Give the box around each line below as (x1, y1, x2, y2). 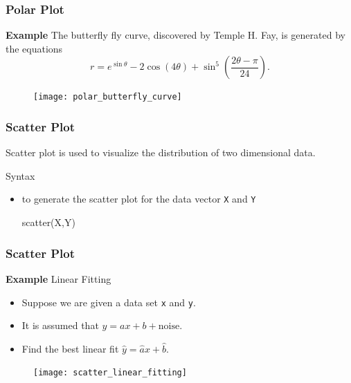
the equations (6, 41, 63, 55)
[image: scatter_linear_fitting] (33, 368, 187, 378)
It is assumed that (21, 318, 99, 333)
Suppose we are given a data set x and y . (21, 295, 196, 309)
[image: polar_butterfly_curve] (33, 92, 182, 102)
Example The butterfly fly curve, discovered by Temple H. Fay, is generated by (6, 28, 345, 42)
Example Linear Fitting (6, 271, 111, 286)
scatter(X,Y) (21, 215, 75, 230)
